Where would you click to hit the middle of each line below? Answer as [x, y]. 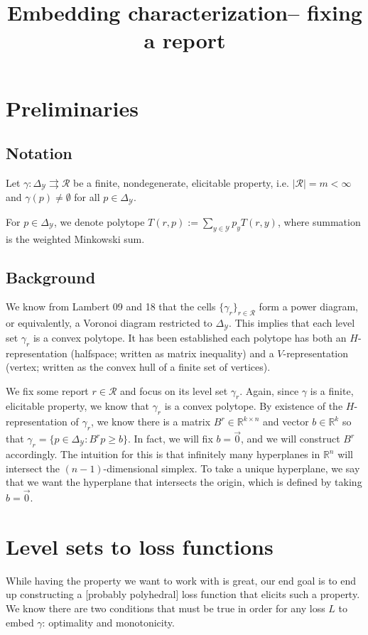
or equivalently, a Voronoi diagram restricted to [109, 323]
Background [51, 277]
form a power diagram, [308, 306]
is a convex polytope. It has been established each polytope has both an [190, 337]
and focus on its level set [174, 390]
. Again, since [269, 390]
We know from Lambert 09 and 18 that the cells [111, 306]
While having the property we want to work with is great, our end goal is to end [181, 580]
